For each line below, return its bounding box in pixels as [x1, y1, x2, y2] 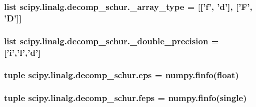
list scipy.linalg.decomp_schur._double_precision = [4, 34, 219, 47]
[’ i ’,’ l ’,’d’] [4, 46, 41, 58]
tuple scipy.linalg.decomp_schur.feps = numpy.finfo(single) [4, 92, 247, 104]
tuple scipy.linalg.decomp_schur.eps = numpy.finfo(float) [4, 69, 239, 81]
